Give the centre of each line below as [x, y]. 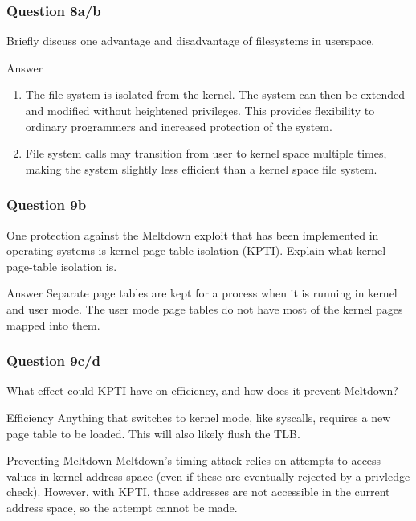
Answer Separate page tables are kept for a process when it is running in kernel [202, 293]
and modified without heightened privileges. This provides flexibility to [200, 110]
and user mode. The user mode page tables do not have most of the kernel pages [205, 308]
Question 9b [47, 205]
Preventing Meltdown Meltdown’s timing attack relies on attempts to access [194, 460]
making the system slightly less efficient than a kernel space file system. [201, 168]
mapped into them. [53, 324]
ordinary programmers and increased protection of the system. [179, 126]
